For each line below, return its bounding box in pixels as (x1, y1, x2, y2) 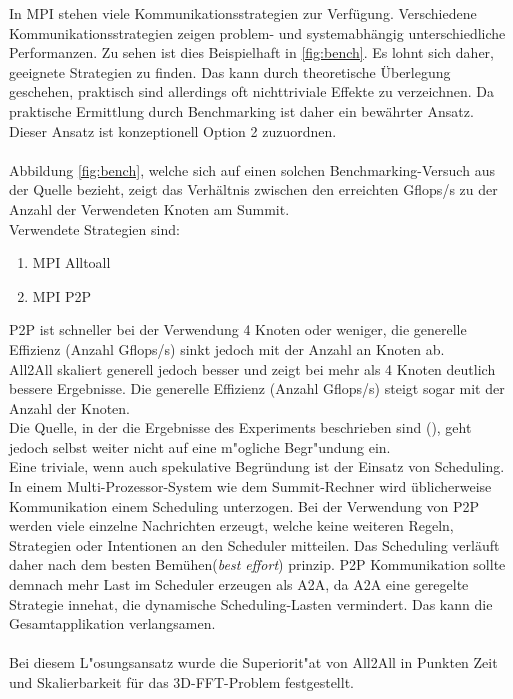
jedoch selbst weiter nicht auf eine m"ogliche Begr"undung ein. (9, 436, 391, 457)
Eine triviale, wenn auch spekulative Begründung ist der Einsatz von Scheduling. (9, 456, 505, 477)
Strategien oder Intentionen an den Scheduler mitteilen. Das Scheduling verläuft (9, 534, 500, 555)
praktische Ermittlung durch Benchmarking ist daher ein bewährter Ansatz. (9, 100, 474, 121)
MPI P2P (32, 285, 91, 306)
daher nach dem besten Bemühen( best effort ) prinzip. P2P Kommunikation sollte (9, 554, 506, 575)
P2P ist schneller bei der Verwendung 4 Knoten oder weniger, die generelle (9, 319, 467, 340)
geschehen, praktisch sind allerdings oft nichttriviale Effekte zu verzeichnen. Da (9, 81, 495, 102)
